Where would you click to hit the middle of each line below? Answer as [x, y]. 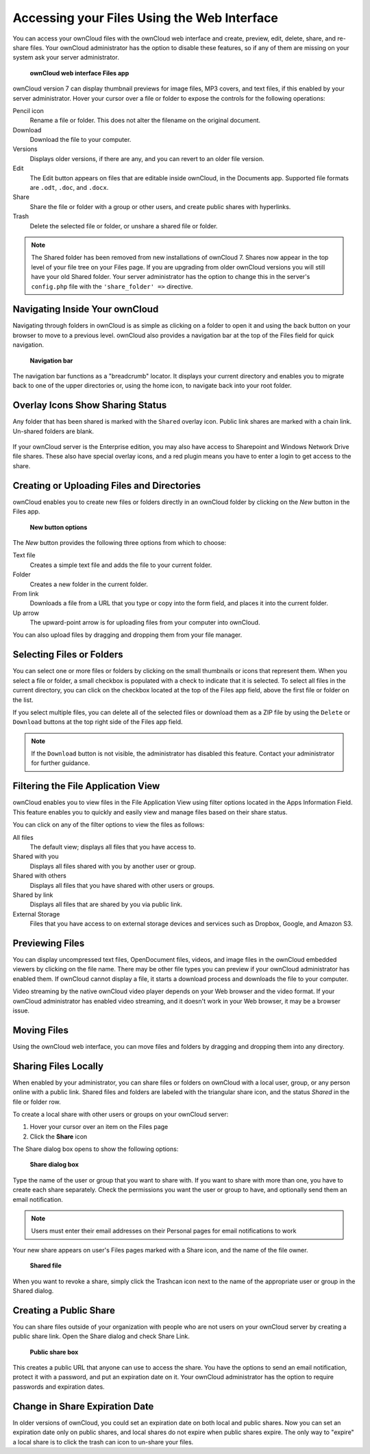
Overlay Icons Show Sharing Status [90, 405]
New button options [59, 527]
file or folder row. [37, 1102]
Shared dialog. [33, 1291]
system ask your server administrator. [66, 58]
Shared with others [39, 876]
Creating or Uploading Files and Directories [107, 486]
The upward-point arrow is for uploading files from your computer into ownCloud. [145, 622]
